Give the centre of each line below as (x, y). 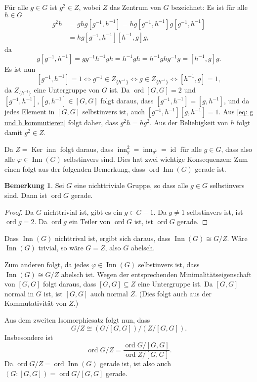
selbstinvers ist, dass (169, 264)
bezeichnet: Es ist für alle (209, 7)
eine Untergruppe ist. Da (175, 284)
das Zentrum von (135, 7)
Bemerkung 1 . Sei (34, 185)
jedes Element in (30, 112)
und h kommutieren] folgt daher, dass (61, 122)
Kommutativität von (36, 303)
